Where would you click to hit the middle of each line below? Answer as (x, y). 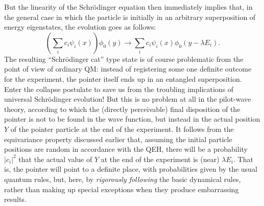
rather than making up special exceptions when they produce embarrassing (122, 189)
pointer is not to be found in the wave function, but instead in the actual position (132, 119)
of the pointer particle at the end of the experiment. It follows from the (122, 129)
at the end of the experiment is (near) (160, 159)
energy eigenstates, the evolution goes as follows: (80, 27)
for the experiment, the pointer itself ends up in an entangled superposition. (123, 78)
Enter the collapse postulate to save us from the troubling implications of (119, 89)
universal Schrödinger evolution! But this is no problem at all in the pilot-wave (128, 99)
